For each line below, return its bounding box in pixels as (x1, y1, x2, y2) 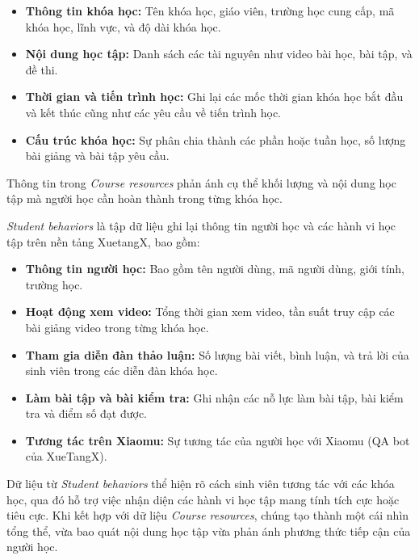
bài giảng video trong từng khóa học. (25, 318, 209, 335)
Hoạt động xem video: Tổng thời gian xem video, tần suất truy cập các (25, 303, 395, 320)
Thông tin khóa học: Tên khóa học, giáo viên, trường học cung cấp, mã (25, 2, 395, 19)
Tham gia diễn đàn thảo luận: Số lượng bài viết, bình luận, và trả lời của (25, 346, 409, 363)
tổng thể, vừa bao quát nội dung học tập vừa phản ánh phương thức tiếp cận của (6, 522, 411, 539)
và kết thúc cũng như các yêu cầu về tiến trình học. (25, 103, 281, 120)
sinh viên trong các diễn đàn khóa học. (25, 362, 218, 379)
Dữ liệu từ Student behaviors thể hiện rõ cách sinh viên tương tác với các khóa (6, 475, 395, 492)
